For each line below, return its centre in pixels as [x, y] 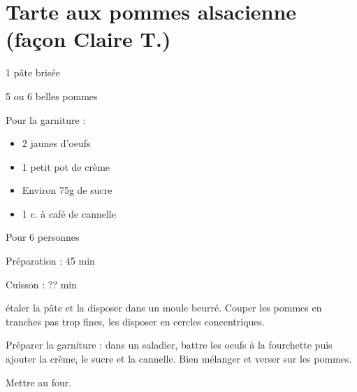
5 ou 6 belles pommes [52, 96]
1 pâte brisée [33, 72]
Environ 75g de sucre [67, 190]
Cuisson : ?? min [42, 284]
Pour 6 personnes [43, 237]
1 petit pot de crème [66, 166]
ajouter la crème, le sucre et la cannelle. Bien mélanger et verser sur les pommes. [179, 359]
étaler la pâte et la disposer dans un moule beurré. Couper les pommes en [164, 308]
